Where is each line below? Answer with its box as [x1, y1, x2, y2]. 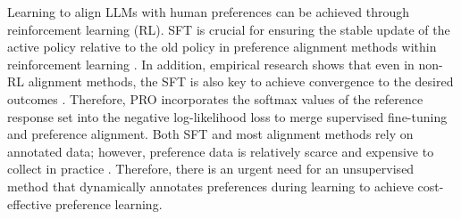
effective [7, 194, 52, 213]
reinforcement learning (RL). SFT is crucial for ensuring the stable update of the [7, 20, 450, 38]
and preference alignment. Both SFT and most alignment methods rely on [7, 125, 414, 143]
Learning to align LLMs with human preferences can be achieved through [7, 3, 410, 20]
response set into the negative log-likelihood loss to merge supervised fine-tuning [7, 107, 448, 126]
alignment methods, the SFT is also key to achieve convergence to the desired [28, 72, 454, 91]
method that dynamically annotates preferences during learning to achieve [7, 176, 414, 195]
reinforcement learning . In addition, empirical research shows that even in [7, 54, 415, 73]
